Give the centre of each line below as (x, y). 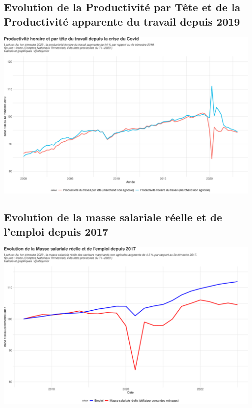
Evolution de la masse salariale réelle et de (113, 217)
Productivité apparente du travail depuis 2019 (122, 21)
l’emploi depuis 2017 (56, 231)
